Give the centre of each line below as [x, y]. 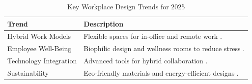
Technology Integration [42, 61]
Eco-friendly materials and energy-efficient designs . [161, 72]
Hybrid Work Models [39, 36]
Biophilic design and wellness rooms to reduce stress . [164, 48]
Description [104, 23]
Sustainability [28, 72]
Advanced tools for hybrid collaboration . [146, 61]
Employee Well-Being [40, 48]
